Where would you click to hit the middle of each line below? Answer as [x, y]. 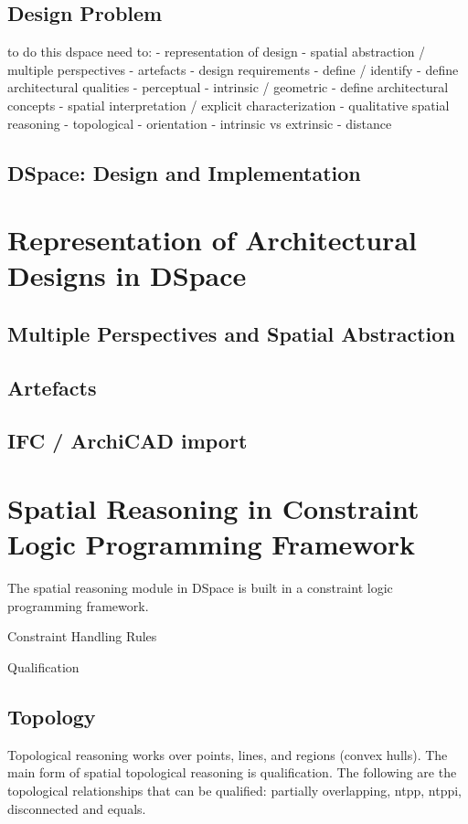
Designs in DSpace [127, 275]
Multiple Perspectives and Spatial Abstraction [231, 333]
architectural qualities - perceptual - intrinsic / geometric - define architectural [228, 87]
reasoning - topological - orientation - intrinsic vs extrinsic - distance [200, 123]
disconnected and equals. [77, 808]
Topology [52, 716]
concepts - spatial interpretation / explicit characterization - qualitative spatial [229, 105]
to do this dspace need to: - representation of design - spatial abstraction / [217, 52]
